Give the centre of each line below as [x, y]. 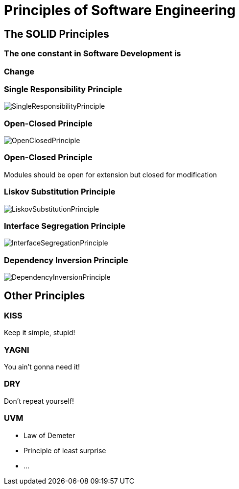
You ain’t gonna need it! [42, 367]
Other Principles [45, 296]
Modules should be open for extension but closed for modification [110, 174]
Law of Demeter [49, 435]
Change [19, 71]
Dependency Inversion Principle [66, 260]
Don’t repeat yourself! [39, 401]
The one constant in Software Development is [93, 54]
